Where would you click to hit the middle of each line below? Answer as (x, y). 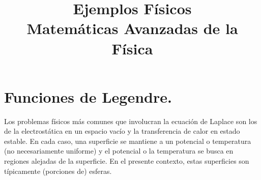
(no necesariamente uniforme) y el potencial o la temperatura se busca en (119, 151)
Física (132, 48)
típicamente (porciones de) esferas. (58, 171)
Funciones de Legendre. (88, 96)
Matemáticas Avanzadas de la (132, 28)
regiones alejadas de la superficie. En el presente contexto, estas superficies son (127, 161)
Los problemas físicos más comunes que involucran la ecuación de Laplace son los (131, 121)
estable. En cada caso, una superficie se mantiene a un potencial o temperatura (128, 141)
